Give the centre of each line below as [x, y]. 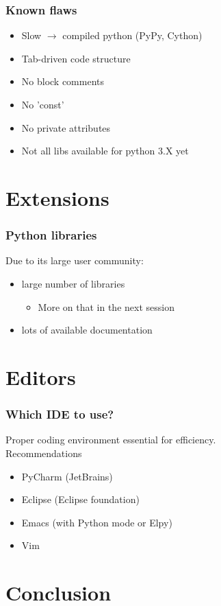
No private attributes [66, 127]
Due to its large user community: [75, 260]
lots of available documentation [87, 330]
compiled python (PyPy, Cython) [132, 35]
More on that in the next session [106, 306]
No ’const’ [43, 104]
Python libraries [51, 235]
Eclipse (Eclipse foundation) [80, 499]
